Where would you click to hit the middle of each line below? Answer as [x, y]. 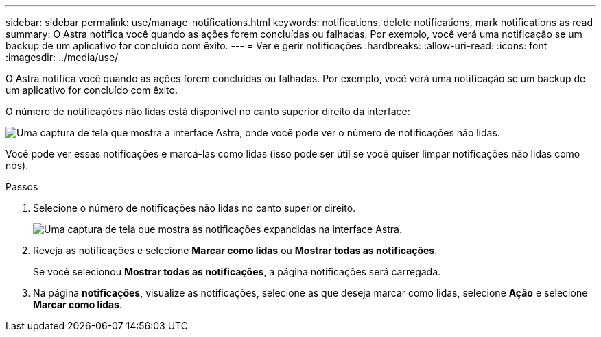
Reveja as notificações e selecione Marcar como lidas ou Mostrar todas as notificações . [235, 250]
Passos [22, 187]
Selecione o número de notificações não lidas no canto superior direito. [195, 208]
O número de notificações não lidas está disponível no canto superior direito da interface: [208, 111]
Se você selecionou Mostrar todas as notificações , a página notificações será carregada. [237, 272]
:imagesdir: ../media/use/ [62, 57]
